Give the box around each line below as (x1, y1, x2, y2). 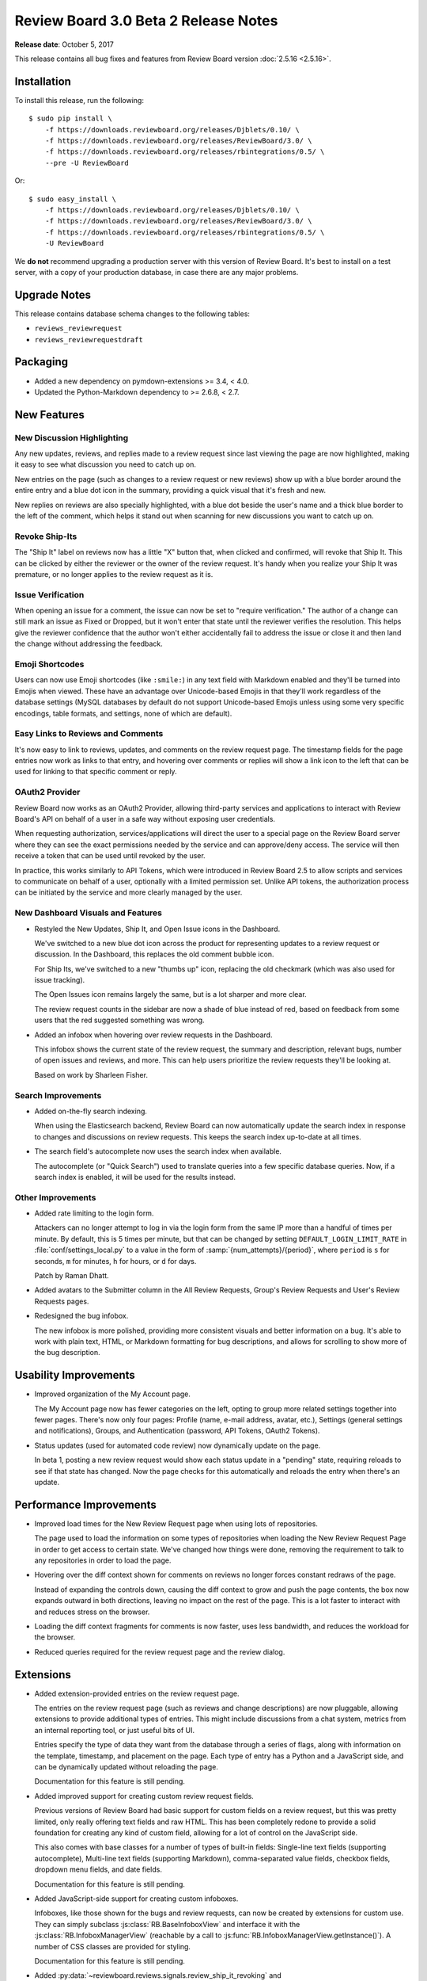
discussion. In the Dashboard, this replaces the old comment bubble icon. (34, 949, 274, 959)
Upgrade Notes (14, 288, 91, 301)
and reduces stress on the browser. (34, 1607, 150, 1616)
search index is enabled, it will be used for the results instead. (34, 1172, 236, 1181)
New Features (14, 408, 85, 422)
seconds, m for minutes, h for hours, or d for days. (34, 1256, 197, 1265)
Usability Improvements (14, 1368, 136, 1382)
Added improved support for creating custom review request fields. (34, 1791, 255, 1800)
